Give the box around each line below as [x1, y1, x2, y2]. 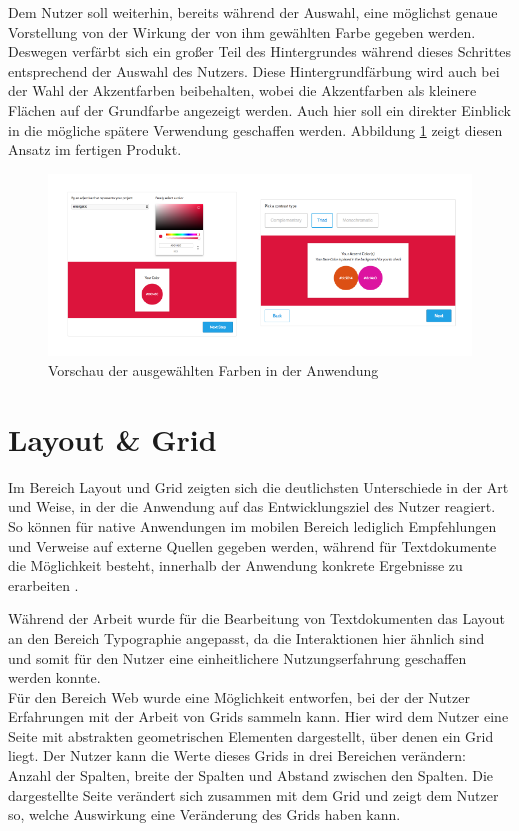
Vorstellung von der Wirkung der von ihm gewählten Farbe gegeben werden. [8, 21, 476, 42]
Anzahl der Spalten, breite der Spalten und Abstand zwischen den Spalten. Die [8, 765, 494, 786]
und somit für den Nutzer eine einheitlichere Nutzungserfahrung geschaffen [8, 647, 467, 668]
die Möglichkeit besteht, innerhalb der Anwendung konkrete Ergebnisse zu [8, 555, 463, 576]
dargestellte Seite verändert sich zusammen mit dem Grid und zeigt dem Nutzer [8, 784, 499, 805]
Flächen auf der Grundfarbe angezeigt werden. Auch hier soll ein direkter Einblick [8, 99, 511, 120]
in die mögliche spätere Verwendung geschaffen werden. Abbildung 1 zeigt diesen [8, 119, 503, 140]
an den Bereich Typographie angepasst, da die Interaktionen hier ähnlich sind [8, 627, 485, 648]
